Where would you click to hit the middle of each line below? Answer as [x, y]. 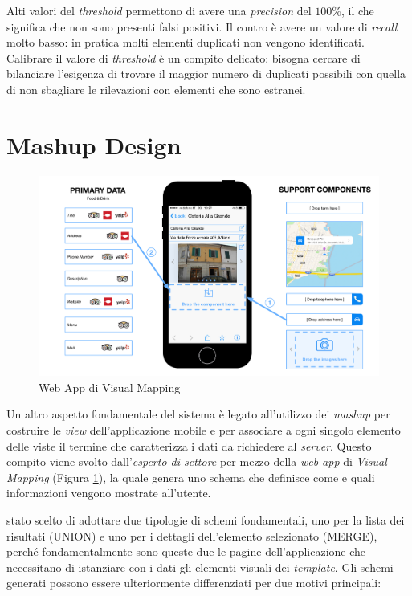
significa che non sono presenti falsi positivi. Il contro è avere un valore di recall [202, 26]
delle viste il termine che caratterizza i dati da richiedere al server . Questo [189, 445]
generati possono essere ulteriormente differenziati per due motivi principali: [194, 583]
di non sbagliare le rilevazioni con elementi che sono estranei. [156, 89]
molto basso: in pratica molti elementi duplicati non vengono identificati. [186, 42]
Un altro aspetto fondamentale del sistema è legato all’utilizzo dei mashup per [198, 414]
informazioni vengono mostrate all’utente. [109, 493]
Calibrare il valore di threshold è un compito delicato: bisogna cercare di [184, 57]
